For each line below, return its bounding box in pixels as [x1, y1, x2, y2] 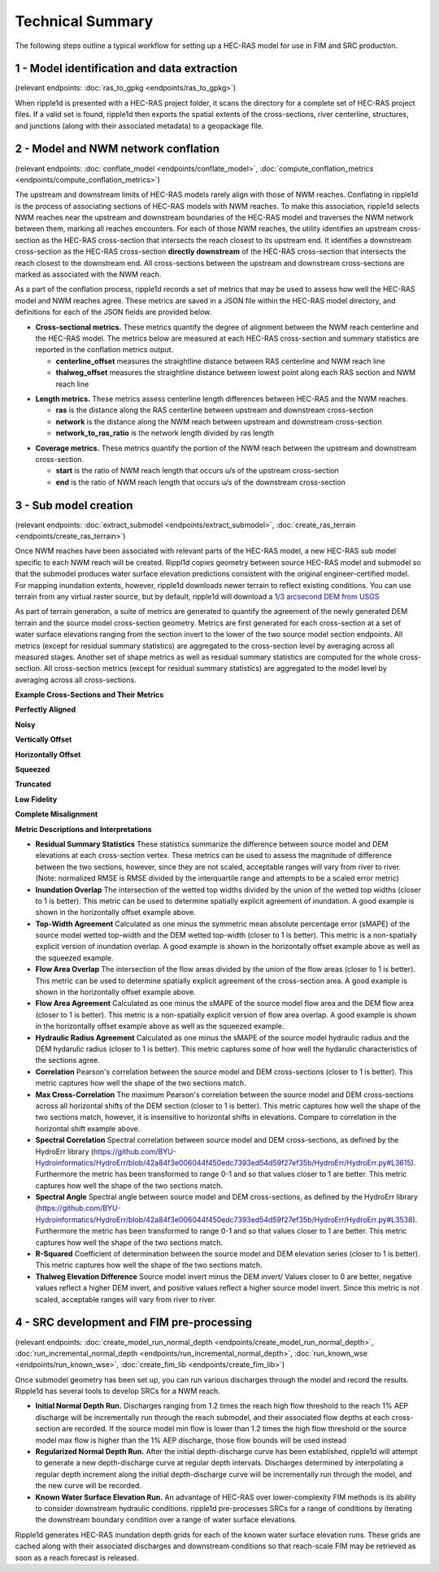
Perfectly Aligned [15, 704, 76, 715]
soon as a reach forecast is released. [15, 1552, 139, 1562]
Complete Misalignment [15, 809, 98, 819]
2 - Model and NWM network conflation [15, 142, 219, 156]
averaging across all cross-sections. [15, 675, 137, 685]
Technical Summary [15, 12, 154, 30]
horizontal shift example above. [35, 1123, 141, 1134]
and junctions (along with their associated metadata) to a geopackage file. [15, 120, 264, 130]
